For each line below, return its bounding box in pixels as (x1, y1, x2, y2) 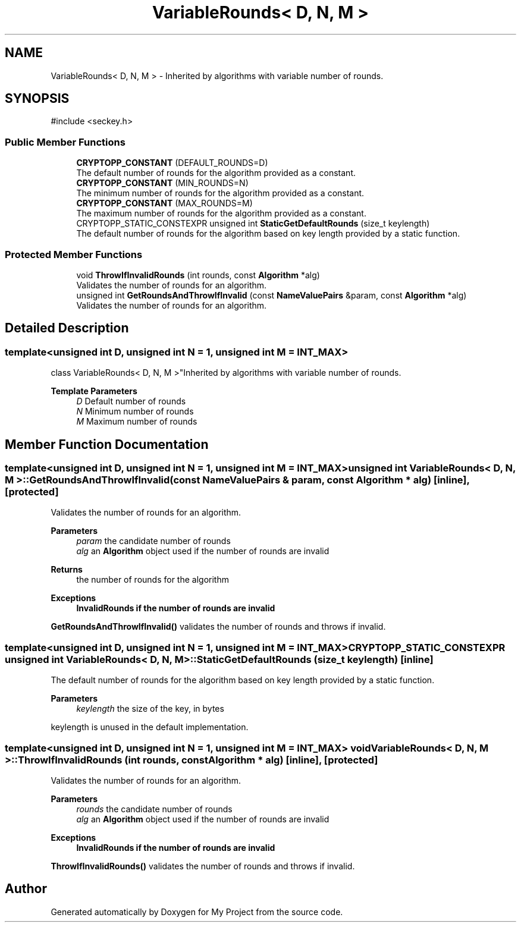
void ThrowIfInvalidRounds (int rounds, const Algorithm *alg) (76, 269, 320, 280)
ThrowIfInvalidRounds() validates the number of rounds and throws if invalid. (51, 860, 355, 871)
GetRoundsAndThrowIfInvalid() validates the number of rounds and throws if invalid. (51, 621, 386, 632)
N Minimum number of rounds (76, 406, 194, 417)
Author (5, 881, 47, 897)
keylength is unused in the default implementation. (51, 722, 249, 733)
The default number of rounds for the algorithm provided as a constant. (76, 168, 356, 178)
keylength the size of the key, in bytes (76, 703, 224, 714)
